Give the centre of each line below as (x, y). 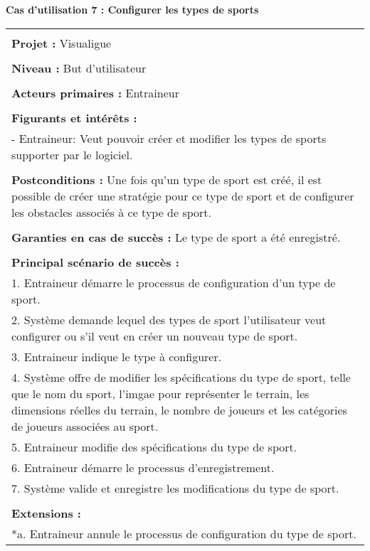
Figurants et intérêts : (74, 117)
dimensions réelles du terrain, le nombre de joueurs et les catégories (179, 410)
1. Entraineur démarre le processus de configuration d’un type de (174, 282)
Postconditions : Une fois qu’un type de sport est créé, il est (167, 179)
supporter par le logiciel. (72, 154)
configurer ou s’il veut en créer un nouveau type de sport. (155, 336)
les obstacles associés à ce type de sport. (112, 212)
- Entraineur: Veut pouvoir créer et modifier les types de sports (169, 138)
